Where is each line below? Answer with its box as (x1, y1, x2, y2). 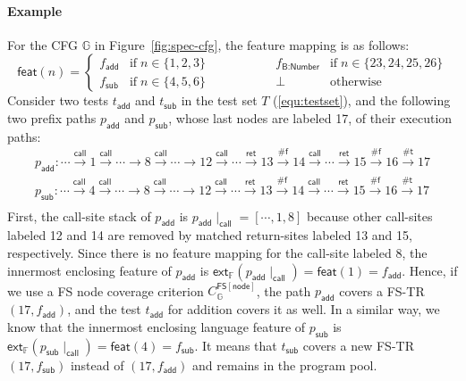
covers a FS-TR (339, 281, 425, 300)
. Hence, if (402, 261, 458, 279)
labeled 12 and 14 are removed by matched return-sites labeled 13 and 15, (7, 226, 412, 244)
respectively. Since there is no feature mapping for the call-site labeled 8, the (7, 244, 428, 262)
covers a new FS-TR (302, 335, 414, 354)
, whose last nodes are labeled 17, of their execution (168, 108, 453, 127)
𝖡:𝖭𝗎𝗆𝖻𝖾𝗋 (282, 62, 319, 72)
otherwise (329, 75, 382, 88)
